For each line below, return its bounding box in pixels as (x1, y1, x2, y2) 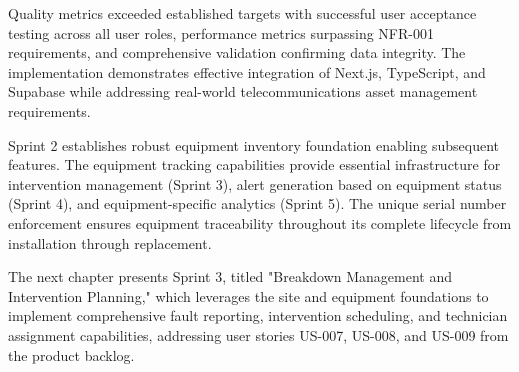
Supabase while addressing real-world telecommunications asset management (8, 81, 478, 102)
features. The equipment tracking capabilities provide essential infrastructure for (8, 154, 501, 175)
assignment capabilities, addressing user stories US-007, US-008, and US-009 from (8, 324, 509, 345)
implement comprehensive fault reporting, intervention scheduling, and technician (8, 305, 508, 326)
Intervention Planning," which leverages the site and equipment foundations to (8, 285, 489, 306)
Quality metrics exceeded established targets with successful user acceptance (8, 3, 477, 23)
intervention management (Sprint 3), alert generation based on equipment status (8, 173, 502, 194)
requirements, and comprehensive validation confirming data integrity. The (8, 42, 466, 63)
